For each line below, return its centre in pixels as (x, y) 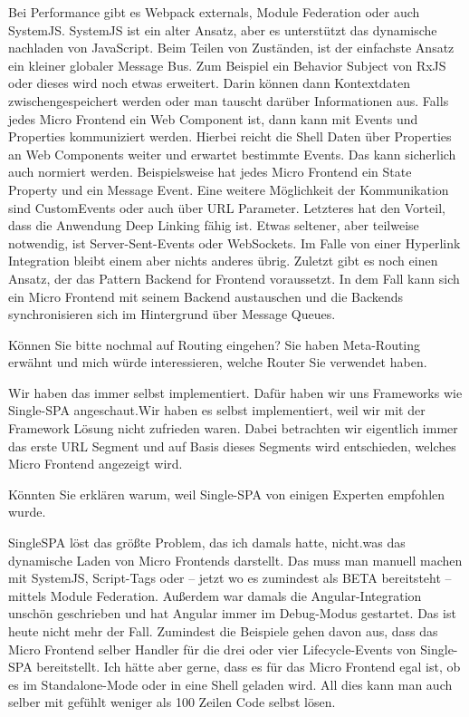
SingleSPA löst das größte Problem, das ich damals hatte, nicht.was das (207, 543)
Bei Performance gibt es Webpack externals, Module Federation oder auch (214, 12)
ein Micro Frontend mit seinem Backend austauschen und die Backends (206, 296)
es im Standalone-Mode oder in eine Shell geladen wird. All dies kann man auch (230, 684)
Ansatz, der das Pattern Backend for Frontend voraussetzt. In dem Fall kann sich (234, 278)
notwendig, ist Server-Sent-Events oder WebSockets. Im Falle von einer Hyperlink (234, 242)
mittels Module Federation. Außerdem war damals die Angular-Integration (215, 595)
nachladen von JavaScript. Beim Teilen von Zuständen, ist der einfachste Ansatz (231, 48)
